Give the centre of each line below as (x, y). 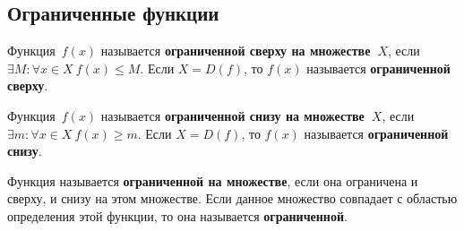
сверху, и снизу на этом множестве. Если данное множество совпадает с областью (232, 198)
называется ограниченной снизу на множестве (232, 115)
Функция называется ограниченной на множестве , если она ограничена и (213, 180)
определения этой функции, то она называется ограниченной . (177, 215)
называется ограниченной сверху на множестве (236, 51)
